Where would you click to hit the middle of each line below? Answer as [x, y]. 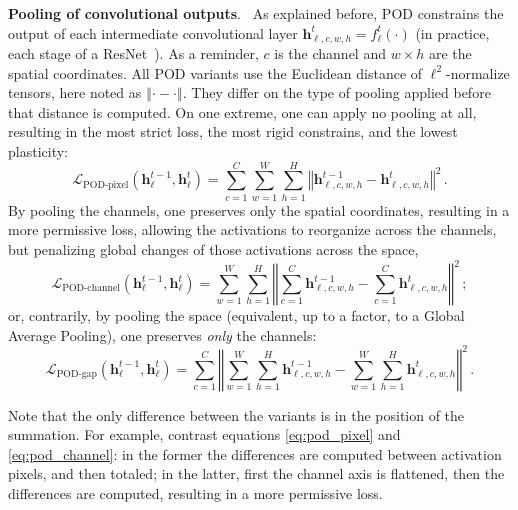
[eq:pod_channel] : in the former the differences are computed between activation [255, 453]
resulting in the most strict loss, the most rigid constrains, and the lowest [233, 131]
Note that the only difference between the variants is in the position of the [236, 414]
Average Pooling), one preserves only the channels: [162, 334]
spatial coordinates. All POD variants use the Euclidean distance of [215, 72]
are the [450, 53]
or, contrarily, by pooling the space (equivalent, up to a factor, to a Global [236, 315]
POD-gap [76, 374]
